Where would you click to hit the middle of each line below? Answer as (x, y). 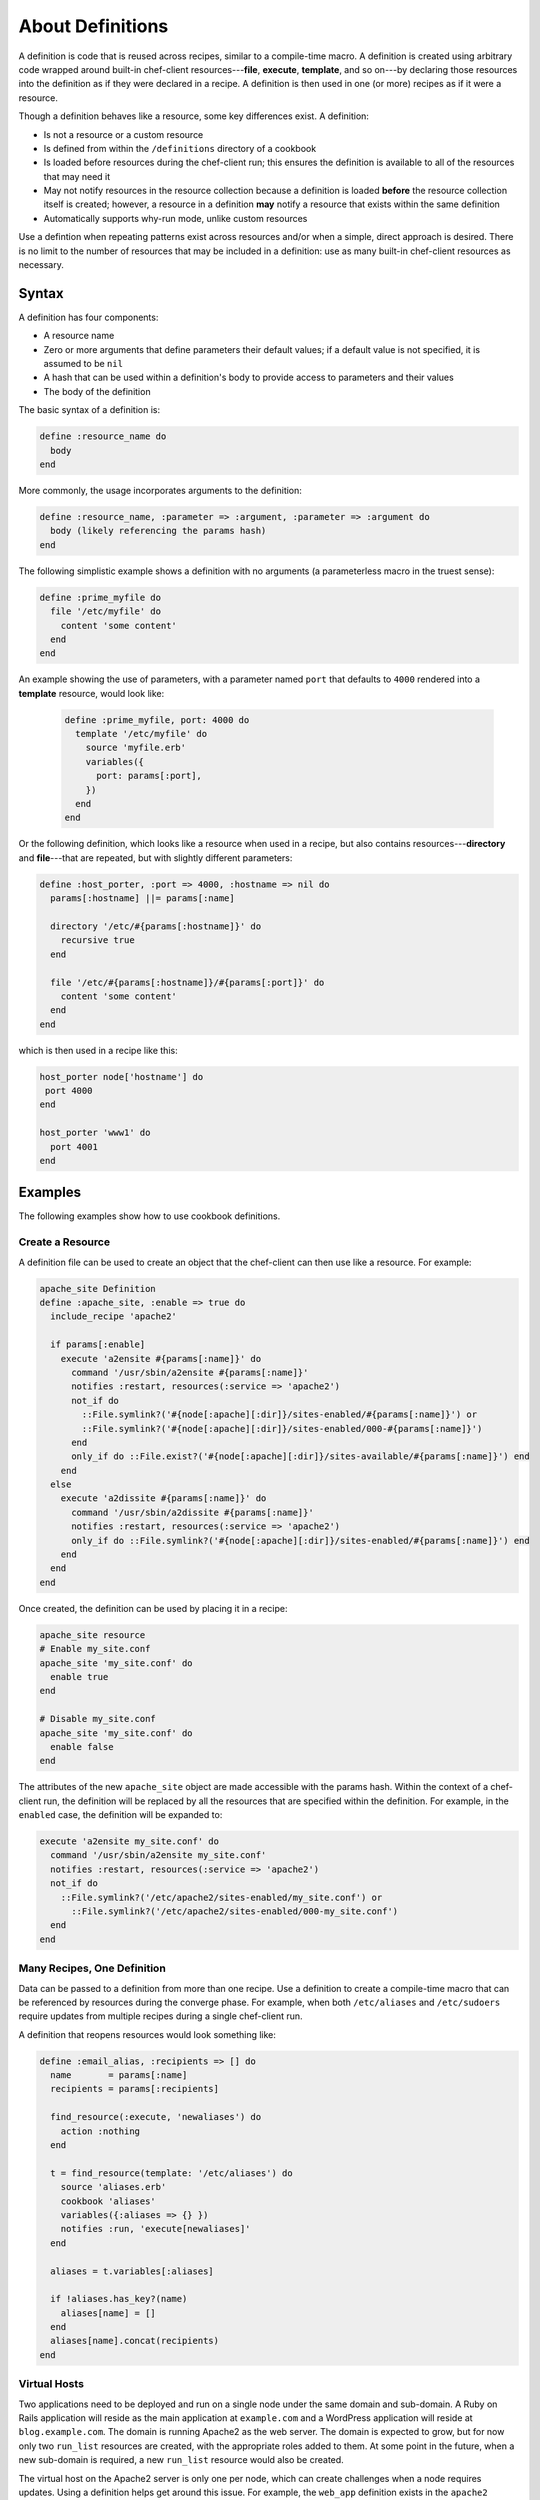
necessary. (41, 265)
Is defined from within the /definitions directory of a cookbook (180, 148)
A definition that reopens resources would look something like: (147, 2034)
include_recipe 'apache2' (113, 1316)
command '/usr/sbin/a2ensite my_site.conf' (158, 1855)
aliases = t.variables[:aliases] (132, 2271)
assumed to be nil (83, 364)
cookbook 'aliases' (108, 2201)
